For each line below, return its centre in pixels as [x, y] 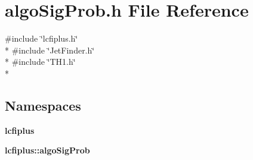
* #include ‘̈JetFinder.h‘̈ [50, 50]
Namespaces [43, 105]
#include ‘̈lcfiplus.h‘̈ [41, 38]
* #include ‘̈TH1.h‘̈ [40, 62]
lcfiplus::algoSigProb [47, 150]
